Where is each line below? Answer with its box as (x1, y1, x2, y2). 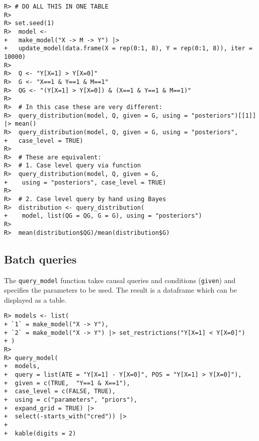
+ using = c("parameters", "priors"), (4, 396, 137, 403)
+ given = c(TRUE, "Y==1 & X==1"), (4, 379, 130, 387)
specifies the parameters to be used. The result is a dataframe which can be (4, 285, 237, 295)
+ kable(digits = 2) (4, 429, 76, 437)
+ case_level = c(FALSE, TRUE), (4, 388, 116, 395)
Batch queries (4, 251, 77, 267)
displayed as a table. (4, 294, 67, 305)
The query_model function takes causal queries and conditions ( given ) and (4, 275, 236, 285)
